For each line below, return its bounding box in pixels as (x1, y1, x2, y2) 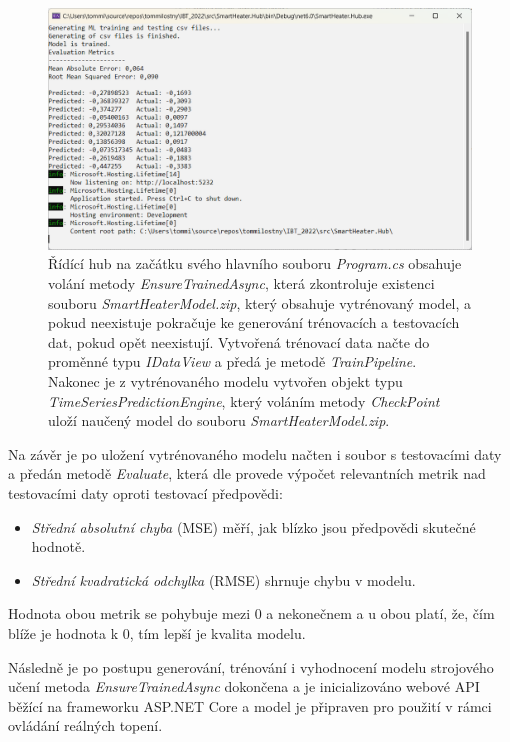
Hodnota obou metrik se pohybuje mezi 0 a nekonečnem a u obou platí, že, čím (8, 603, 495, 624)
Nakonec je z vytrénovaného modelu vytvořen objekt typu (48, 370, 403, 391)
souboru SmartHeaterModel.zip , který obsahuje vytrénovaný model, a (48, 292, 472, 313)
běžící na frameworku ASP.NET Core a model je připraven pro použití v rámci (8, 695, 492, 716)
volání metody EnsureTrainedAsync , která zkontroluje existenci (48, 273, 435, 293)
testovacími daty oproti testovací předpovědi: (8, 482, 283, 503)
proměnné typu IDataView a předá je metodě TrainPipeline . (48, 351, 417, 372)
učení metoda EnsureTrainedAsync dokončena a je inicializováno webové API (8, 676, 480, 697)
